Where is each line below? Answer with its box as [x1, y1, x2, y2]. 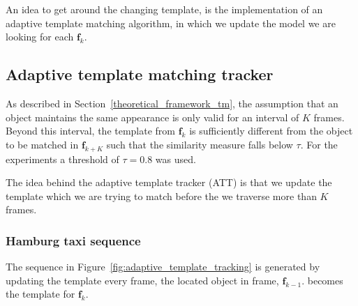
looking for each [6, 29, 74, 44]
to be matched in [6, 137, 79, 151]
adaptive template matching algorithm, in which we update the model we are [6, 15, 336, 30]
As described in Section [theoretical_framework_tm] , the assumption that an [6, 95, 338, 110]
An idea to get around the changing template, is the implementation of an [6, 2, 323, 16]
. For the [300, 137, 338, 151]
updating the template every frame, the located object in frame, [6, 273, 279, 287]
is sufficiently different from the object [189, 123, 353, 138]
